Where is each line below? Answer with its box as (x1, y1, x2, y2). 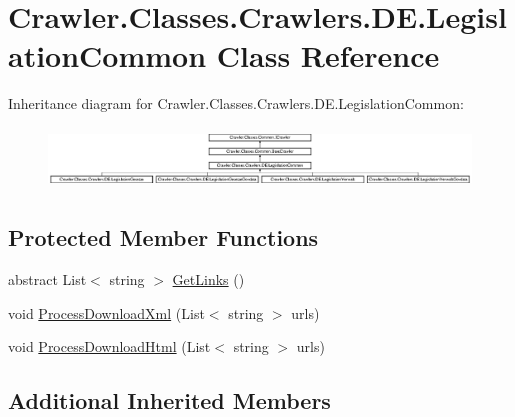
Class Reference (216, 35, 440, 76)
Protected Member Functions (8, 222, 319, 253)
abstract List (8, 269, 87, 290)
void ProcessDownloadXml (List (8, 302, 205, 323)
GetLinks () (172, 269, 245, 290)
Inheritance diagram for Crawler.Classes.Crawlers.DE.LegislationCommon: (8, 93, 464, 114)
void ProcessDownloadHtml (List (8, 336, 211, 357)
